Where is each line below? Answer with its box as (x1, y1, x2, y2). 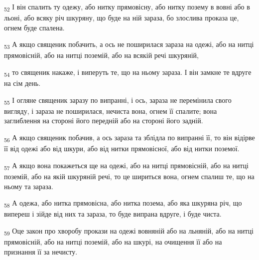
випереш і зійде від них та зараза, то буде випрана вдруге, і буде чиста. (4, 209, 222, 219)
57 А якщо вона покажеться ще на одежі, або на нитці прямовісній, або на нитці (4, 160, 249, 172)
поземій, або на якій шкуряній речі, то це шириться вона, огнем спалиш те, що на (4, 171, 255, 181)
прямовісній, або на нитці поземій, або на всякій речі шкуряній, (4, 50, 199, 60)
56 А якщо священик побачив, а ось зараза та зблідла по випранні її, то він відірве (4, 132, 255, 144)
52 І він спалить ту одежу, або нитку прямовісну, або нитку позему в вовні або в (4, 1, 250, 13)
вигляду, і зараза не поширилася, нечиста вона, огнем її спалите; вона (4, 105, 217, 116)
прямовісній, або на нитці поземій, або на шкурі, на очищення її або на (4, 236, 222, 247)
